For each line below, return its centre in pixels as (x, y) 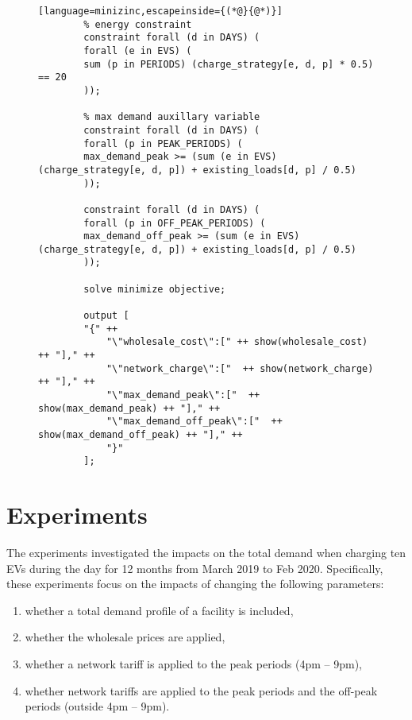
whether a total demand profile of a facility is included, (159, 610)
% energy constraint (138, 24)
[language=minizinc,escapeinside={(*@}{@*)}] (160, 11)
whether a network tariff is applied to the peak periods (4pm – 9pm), (193, 664)
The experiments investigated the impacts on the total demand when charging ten (206, 553)
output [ (106, 316)
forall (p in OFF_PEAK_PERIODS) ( (175, 223)
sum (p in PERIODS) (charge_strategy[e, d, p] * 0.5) (229, 64)
